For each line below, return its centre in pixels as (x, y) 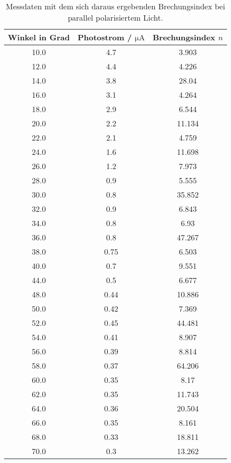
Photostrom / (105, 37)
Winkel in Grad (39, 37)
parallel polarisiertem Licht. (115, 17)
